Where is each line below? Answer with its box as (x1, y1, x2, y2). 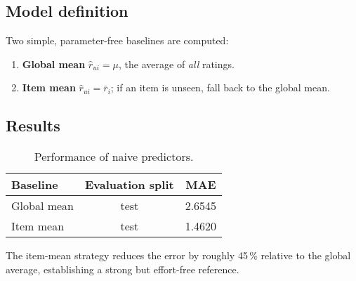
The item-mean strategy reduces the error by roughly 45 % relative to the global (6, 248, 351, 263)
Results (6, 115, 60, 136)
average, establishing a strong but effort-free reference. (6, 261, 239, 276)
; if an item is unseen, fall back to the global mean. (110, 80, 330, 95)
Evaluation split (85, 176, 174, 193)
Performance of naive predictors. (34, 148, 194, 165)
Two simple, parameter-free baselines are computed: (6, 33, 229, 48)
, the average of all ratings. (119, 56, 235, 71)
